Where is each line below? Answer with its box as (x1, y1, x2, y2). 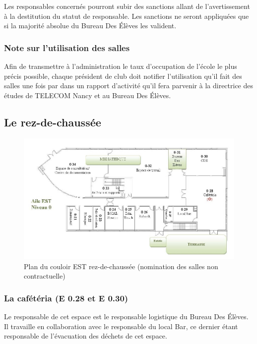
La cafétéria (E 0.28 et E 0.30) (4, 291, 128, 304)
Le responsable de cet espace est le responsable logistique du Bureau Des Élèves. (4, 311, 249, 321)
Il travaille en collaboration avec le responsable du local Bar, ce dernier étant (4, 321, 238, 331)
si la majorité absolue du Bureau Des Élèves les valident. (4, 20, 177, 31)
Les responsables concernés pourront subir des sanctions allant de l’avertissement (4, 1, 250, 11)
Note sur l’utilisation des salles (4, 41, 130, 54)
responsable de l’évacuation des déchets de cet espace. (4, 331, 167, 341)
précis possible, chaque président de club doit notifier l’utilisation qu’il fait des (4, 70, 242, 81)
